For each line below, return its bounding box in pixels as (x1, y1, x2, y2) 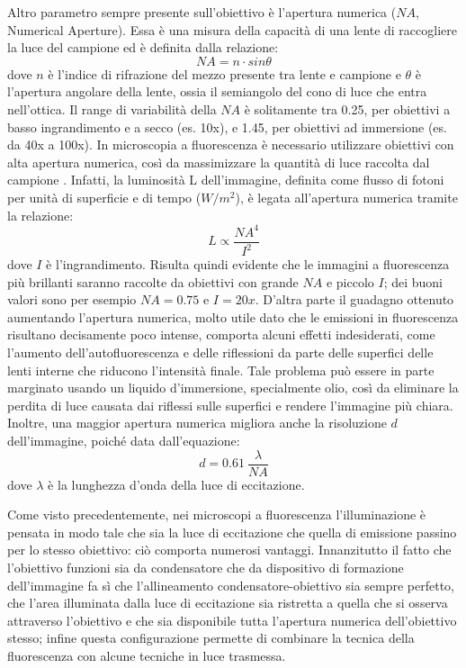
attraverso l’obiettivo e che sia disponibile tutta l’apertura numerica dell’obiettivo (7, 610, 457, 629)
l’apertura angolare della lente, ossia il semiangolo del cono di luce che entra (7, 82, 427, 101)
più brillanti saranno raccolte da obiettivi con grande (7, 272, 299, 291)
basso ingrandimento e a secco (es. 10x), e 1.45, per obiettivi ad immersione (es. (7, 117, 447, 136)
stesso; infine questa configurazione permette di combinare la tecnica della (7, 628, 415, 647)
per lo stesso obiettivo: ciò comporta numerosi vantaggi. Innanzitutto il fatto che (7, 540, 452, 559)
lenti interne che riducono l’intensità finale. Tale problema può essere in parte (7, 360, 435, 379)
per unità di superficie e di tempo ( (7, 187, 202, 206)
